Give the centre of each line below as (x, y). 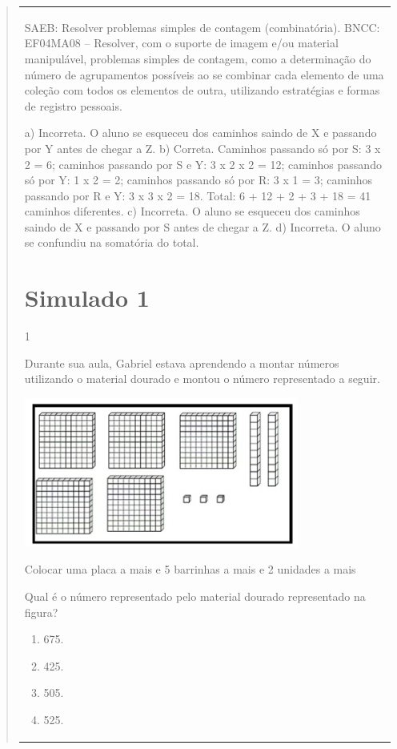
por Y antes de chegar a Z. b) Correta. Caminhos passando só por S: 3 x (203, 148)
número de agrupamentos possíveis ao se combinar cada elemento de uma (204, 74)
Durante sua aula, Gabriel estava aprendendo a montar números (182, 362)
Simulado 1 (87, 298)
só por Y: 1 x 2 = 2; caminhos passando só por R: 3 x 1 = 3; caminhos (198, 180)
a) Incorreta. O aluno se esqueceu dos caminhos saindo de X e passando (201, 133)
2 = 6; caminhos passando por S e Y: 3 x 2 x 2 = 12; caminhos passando (203, 164)
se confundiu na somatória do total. (112, 242)
